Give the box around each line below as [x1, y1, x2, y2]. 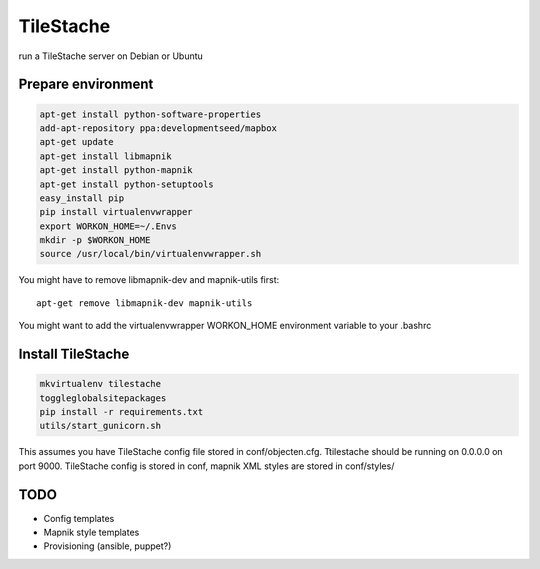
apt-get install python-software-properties [39, 108, 262, 120]
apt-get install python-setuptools [39, 178, 214, 190]
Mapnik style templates [43, 526, 140, 539]
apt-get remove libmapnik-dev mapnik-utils [36, 297, 253, 309]
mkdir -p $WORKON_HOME [39, 235, 151, 246]
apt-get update [39, 136, 114, 148]
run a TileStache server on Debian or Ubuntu [18, 50, 204, 62]
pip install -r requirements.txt [39, 406, 204, 417]
